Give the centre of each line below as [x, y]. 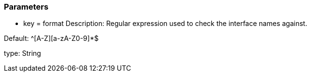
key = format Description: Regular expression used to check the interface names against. [165, 24]
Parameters [26, 7]
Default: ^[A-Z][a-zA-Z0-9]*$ [51, 38]
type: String [23, 53]
